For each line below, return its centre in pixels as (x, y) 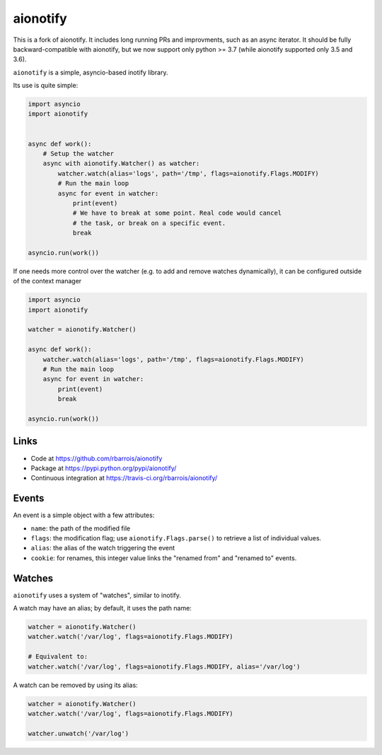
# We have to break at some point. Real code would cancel (177, 213)
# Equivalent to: (58, 657)
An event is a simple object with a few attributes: (84, 515)
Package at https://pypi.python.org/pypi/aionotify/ (104, 468)
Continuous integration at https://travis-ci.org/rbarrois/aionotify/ (124, 478)
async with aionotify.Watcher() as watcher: (121, 164)
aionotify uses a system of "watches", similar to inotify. (97, 595)
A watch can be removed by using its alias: (75, 685)
